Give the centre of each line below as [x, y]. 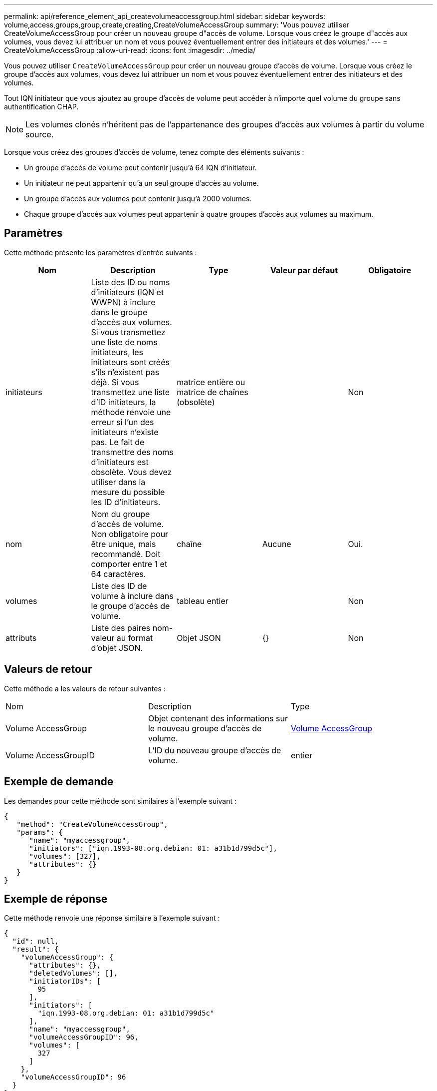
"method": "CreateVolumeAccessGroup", [92, 824]
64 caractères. [118, 574]
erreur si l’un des [122, 422]
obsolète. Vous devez [131, 472]
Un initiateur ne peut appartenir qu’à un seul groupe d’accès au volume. [141, 183]
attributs [21, 638]
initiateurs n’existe [125, 432]
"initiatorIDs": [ [65, 981]
